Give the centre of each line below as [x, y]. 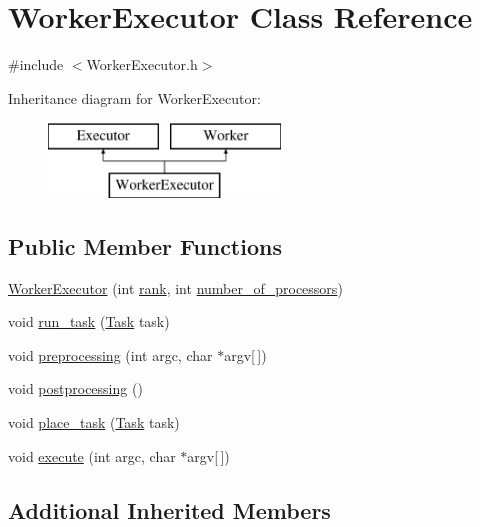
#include [36, 64]
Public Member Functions [145, 245]
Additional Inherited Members [169, 509]
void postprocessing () [75, 388]
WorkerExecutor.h [142, 64]
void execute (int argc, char [92, 455]
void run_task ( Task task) [89, 321]
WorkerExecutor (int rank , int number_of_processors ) [175, 287]
